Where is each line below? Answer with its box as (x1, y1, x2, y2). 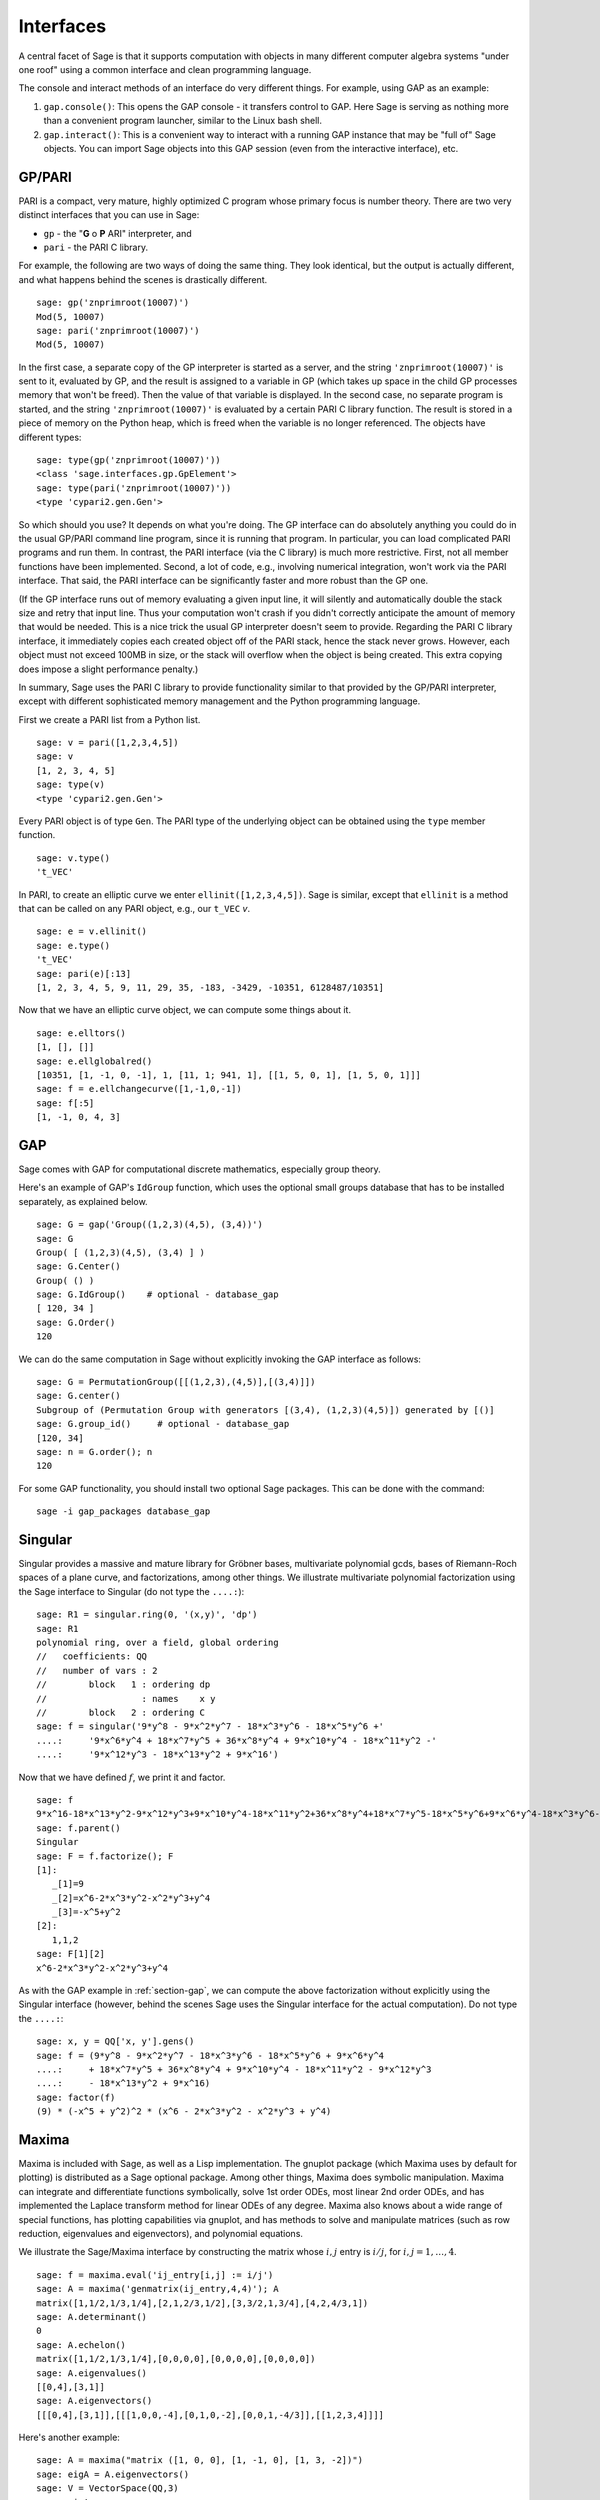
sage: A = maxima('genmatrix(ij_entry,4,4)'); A (36, 2283, 279, 2295)
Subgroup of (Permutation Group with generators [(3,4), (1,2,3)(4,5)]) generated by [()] (36, 1404, 495, 1415)
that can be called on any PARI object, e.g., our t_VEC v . (18, 902, 250, 914)
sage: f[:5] (36, 1097, 95, 1109)
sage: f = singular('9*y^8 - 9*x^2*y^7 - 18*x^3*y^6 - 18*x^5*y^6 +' (36, 1721, 385, 1732)
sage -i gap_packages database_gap (36, 1506, 211, 1517)
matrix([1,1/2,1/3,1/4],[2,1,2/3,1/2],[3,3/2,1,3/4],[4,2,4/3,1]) (36, 2297, 369, 2309)
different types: (18, 431, 82, 443)
